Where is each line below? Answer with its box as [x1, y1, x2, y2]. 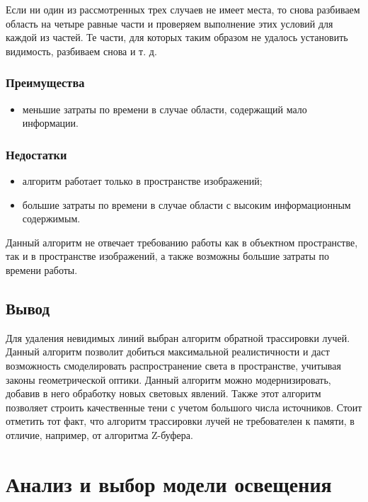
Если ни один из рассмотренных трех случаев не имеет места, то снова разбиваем [6, 2, 360, 16]
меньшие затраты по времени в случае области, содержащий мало [22, 101, 307, 116]
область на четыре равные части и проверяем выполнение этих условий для [6, 16, 333, 30]
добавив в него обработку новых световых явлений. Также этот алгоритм [6, 386, 321, 401]
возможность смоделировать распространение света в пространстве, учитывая [6, 358, 341, 372]
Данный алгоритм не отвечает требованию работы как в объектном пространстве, [6, 234, 358, 249]
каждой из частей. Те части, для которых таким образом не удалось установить [6, 30, 348, 45]
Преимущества [6, 74, 85, 91]
